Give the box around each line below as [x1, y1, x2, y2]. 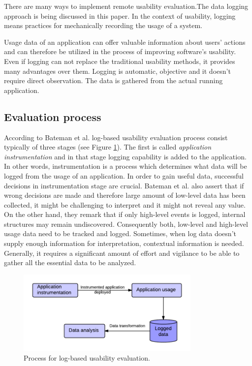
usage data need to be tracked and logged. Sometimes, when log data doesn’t [4, 228, 236, 239]
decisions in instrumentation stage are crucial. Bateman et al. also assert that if [4, 180, 244, 190]
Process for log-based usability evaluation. [24, 353, 150, 363]
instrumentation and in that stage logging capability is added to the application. [4, 151, 247, 161]
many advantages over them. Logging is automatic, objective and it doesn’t [4, 65, 231, 76]
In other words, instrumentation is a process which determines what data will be [4, 161, 247, 171]
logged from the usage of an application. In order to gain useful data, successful [4, 170, 244, 181]
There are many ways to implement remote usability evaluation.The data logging [4, 1, 249, 11]
